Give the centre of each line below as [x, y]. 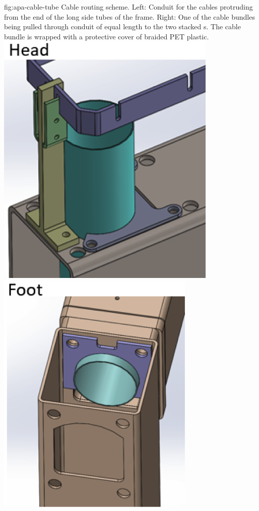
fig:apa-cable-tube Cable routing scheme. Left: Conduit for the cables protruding [128, 7]
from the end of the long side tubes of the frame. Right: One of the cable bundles [129, 16]
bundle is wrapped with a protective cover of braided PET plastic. [107, 36]
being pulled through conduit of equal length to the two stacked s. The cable [122, 26]
